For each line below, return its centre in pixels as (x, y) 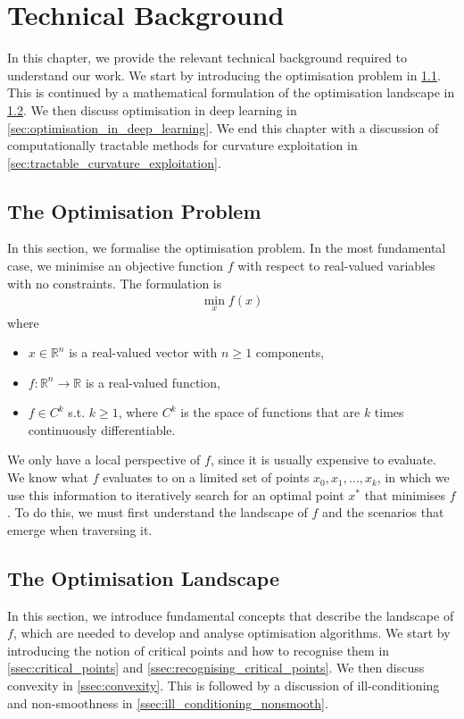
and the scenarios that (383, 512)
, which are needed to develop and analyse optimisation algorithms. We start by (232, 633)
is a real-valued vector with (143, 352)
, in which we (413, 477)
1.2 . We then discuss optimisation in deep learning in (152, 109)
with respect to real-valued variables (336, 266)
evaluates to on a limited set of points (206, 477)
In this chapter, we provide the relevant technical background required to (207, 58)
